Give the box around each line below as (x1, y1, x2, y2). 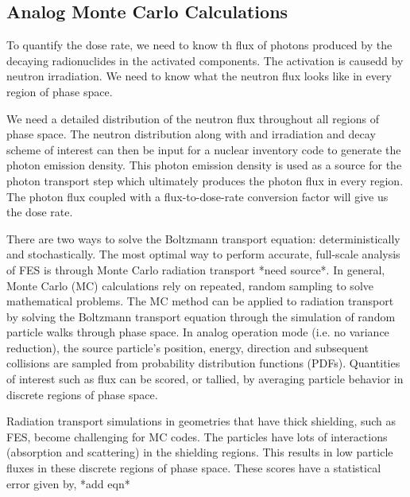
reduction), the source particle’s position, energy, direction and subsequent (6, 339, 369, 355)
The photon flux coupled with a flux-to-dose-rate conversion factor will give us (6, 188, 389, 204)
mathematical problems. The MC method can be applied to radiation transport (6, 293, 394, 309)
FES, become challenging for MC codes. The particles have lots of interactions (6, 428, 388, 445)
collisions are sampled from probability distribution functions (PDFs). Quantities (6, 355, 400, 371)
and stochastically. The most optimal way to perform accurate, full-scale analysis (6, 246, 400, 262)
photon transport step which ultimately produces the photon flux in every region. (6, 172, 404, 188)
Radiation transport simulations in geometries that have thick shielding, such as (6, 413, 396, 429)
